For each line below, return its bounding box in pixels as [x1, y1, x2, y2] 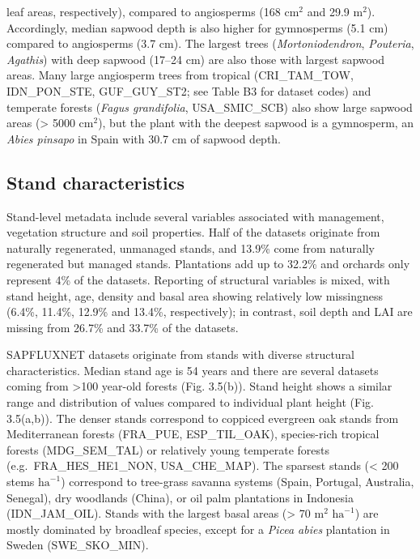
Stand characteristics [6, 169, 185, 194]
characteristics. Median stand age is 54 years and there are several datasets [6, 361, 379, 378]
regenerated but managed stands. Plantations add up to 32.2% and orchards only [6, 255, 410, 272]
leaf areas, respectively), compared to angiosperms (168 [6, 3, 281, 19]
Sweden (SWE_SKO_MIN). [6, 536, 149, 553]
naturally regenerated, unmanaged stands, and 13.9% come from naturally [6, 239, 375, 256]
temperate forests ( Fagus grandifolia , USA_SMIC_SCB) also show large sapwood [6, 98, 413, 115]
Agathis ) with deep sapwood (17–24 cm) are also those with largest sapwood [6, 50, 385, 67]
